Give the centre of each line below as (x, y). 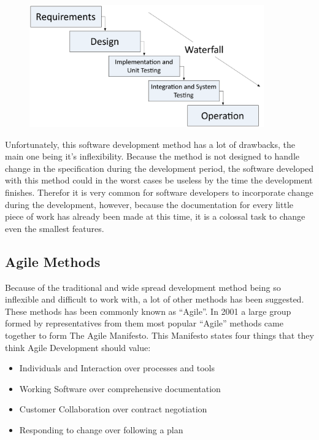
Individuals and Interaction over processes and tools (117, 368)
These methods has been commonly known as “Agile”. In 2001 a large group (148, 311)
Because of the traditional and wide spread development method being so (143, 287)
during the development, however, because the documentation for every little (149, 204)
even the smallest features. (55, 228)
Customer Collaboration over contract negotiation (113, 409)
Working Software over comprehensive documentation (120, 388)
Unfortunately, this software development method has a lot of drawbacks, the (150, 144)
